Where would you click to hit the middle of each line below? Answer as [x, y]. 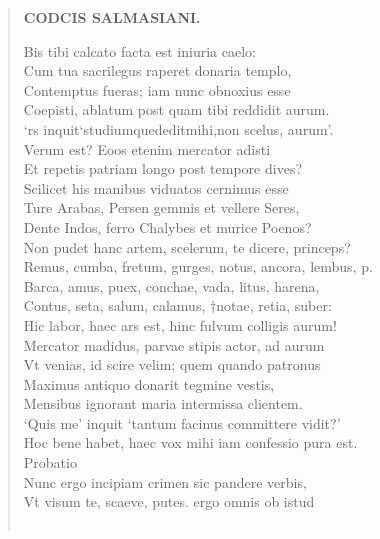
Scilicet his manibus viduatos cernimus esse [156, 187]
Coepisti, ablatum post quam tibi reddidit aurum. [176, 109]
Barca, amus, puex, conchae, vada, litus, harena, [171, 285]
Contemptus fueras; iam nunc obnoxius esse [157, 89]
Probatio [50, 462]
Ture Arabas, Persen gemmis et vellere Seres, [161, 207]
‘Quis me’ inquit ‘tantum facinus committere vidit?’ [182, 422]
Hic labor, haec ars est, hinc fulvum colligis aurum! [180, 324]
